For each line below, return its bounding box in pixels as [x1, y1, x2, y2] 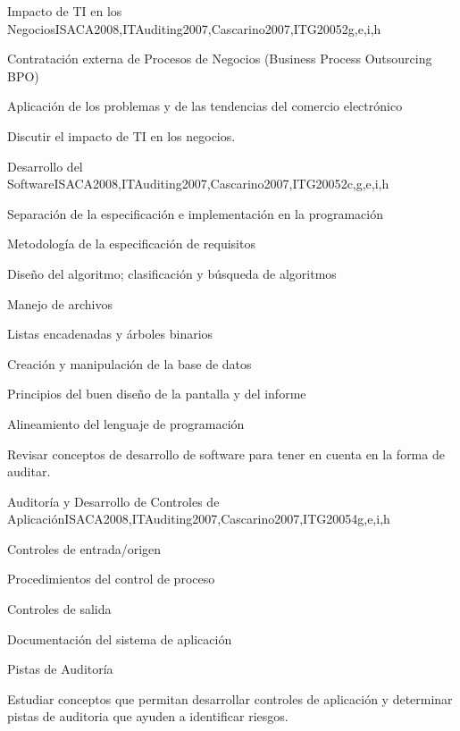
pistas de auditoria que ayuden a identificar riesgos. [7, 707, 289, 726]
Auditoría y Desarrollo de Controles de [7, 492, 220, 510]
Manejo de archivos [7, 294, 113, 313]
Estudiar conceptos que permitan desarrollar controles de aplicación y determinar [7, 689, 453, 708]
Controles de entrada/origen [7, 539, 162, 558]
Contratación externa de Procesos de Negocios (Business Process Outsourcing [7, 49, 432, 68]
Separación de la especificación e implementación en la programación [7, 204, 383, 223]
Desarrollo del [7, 156, 83, 175]
